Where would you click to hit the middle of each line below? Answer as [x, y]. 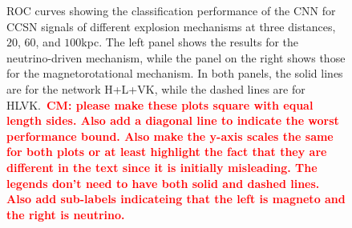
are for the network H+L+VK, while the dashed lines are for [156, 88]
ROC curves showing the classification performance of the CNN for [171, 10]
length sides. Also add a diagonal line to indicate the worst [173, 120]
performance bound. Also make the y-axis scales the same [170, 136]
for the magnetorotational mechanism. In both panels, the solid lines [175, 73]
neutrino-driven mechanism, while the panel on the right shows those [176, 57]
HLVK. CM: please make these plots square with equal [160, 104]
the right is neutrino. [66, 214]
